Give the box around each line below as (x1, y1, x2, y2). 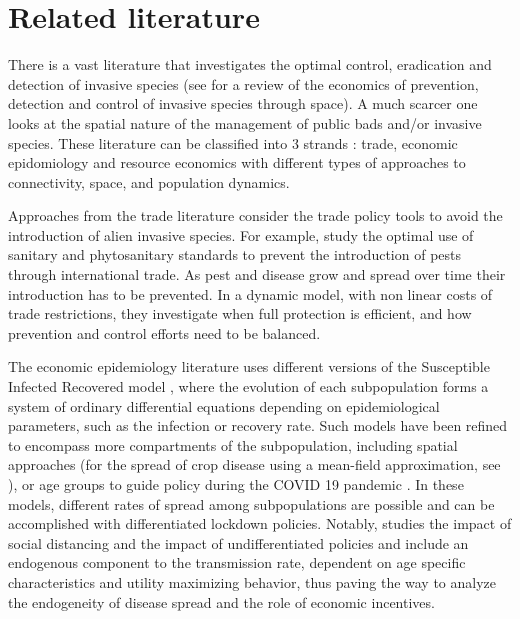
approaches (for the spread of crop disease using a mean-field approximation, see (8, 454, 501, 475)
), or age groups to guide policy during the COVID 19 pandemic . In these (8, 474, 464, 494)
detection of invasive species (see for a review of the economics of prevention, (8, 73, 479, 94)
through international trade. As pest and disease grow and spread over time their (8, 264, 506, 285)
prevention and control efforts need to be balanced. (8, 322, 321, 343)
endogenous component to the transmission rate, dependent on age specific (8, 552, 466, 573)
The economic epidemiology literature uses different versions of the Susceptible (8, 356, 490, 377)
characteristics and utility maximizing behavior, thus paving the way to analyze (8, 571, 497, 592)
